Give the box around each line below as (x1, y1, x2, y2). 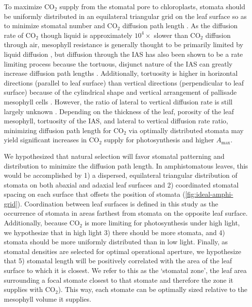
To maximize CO (4, 1, 55, 11)
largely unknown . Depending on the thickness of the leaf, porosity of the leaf (4, 106, 234, 116)
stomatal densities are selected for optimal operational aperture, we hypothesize (4, 246, 241, 256)
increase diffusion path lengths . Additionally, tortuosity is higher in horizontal (4, 68, 238, 78)
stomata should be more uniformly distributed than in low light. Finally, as (4, 237, 228, 247)
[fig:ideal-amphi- (185, 189, 234, 199)
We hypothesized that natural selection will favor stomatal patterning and (4, 151, 225, 161)
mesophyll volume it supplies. (4, 293, 91, 304)
